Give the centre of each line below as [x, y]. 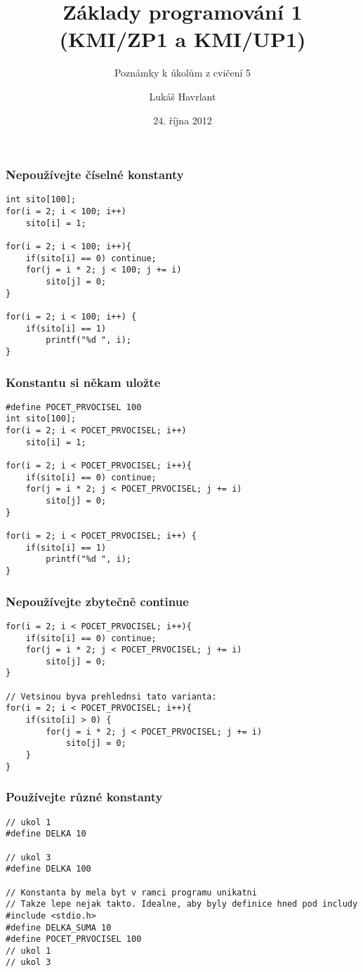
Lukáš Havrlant [183, 96]
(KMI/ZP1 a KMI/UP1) [183, 39]
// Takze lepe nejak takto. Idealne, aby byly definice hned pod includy [182, 904]
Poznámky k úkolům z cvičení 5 [183, 73]
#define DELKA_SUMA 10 [59, 927]
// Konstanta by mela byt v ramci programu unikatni [131, 892]
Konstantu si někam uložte [83, 382]
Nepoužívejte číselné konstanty [95, 175]
